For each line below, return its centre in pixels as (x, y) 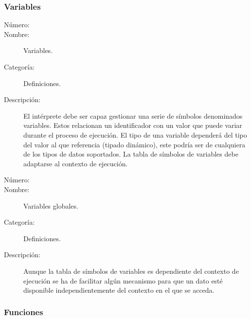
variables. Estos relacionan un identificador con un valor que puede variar (133, 125)
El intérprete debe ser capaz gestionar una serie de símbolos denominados (133, 115)
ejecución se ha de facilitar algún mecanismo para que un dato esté (123, 280)
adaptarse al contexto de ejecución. (76, 163)
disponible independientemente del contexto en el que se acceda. (119, 290)
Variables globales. (51, 205)
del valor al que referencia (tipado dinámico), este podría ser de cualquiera (134, 144)
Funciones (24, 311)
